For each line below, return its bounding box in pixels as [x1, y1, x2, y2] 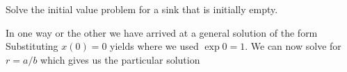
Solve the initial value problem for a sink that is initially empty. [6, 2, 278, 16]
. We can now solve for [245, 39, 341, 53]
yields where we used [110, 39, 199, 53]
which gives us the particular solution [40, 52, 200, 66]
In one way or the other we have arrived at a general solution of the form [6, 25, 318, 39]
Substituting [6, 39, 58, 53]
